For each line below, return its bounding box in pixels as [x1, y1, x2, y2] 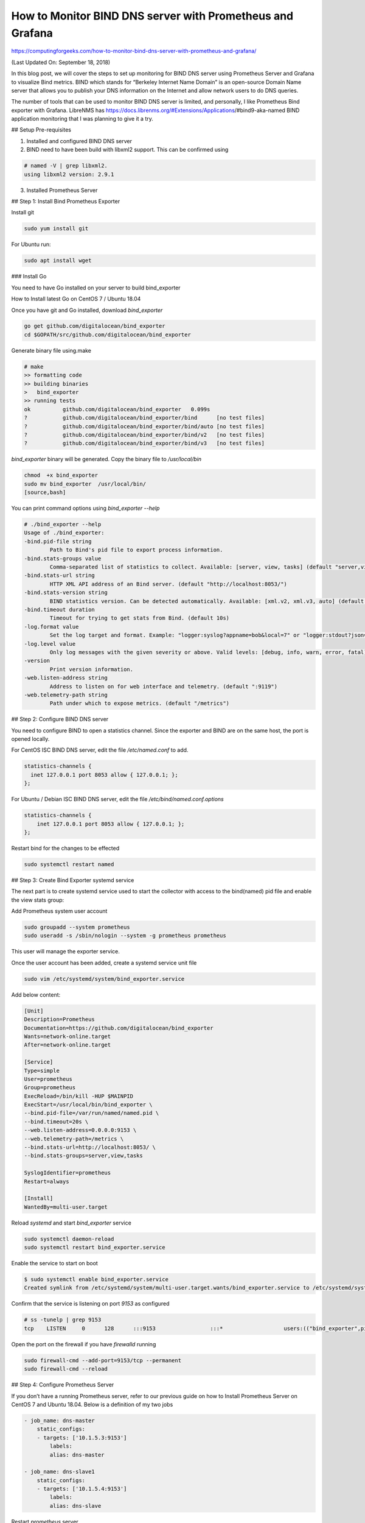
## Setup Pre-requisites [11, 126, 71, 133]
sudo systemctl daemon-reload [24, 1235, 114, 1242]
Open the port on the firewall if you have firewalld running [11, 1340, 156, 1348]
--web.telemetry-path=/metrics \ [24, 1135, 124, 1142]
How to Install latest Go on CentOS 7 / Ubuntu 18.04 [11, 295, 141, 303]
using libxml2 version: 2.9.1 [24, 171, 114, 178]
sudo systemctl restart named [24, 861, 114, 868]
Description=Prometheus [24, 1016, 96, 1023]
